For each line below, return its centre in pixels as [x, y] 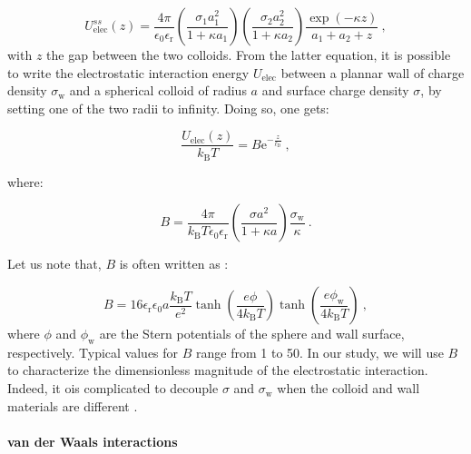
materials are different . [73, 405]
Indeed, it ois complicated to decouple [113, 388]
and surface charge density [335, 90]
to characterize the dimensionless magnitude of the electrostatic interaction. [218, 370]
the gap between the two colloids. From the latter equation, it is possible [249, 54]
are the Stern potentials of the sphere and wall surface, [252, 334]
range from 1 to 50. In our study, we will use [320, 352]
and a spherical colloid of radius [158, 90]
